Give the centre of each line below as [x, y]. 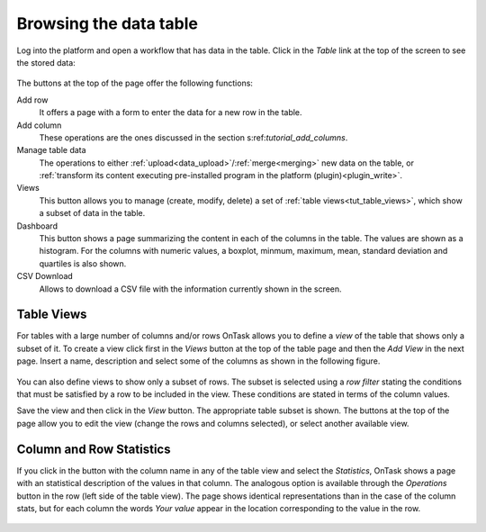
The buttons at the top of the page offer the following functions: [135, 83]
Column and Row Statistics [94, 449]
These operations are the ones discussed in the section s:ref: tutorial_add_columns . [193, 137]
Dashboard [37, 226]
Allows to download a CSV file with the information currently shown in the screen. [190, 289]
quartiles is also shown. [83, 263]
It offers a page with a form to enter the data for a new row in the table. [171, 113]
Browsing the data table [107, 23]
